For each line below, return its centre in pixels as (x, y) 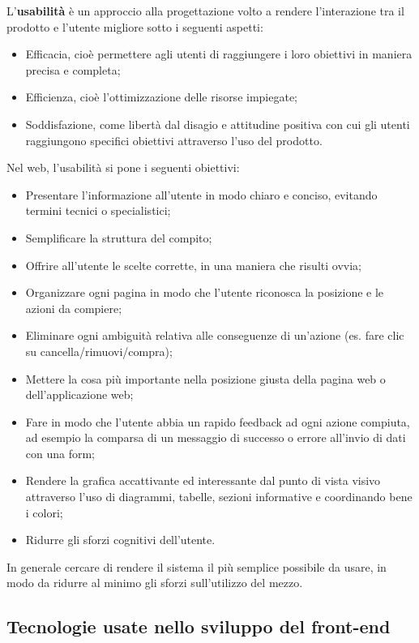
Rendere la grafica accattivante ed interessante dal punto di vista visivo (203, 480)
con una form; (60, 453)
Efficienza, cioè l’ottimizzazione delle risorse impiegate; (162, 97)
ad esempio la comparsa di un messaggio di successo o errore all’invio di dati (216, 437)
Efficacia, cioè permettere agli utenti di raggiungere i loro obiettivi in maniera (219, 54)
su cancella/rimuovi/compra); (99, 351)
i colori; (44, 512)
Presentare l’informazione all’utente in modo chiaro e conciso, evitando (201, 194)
